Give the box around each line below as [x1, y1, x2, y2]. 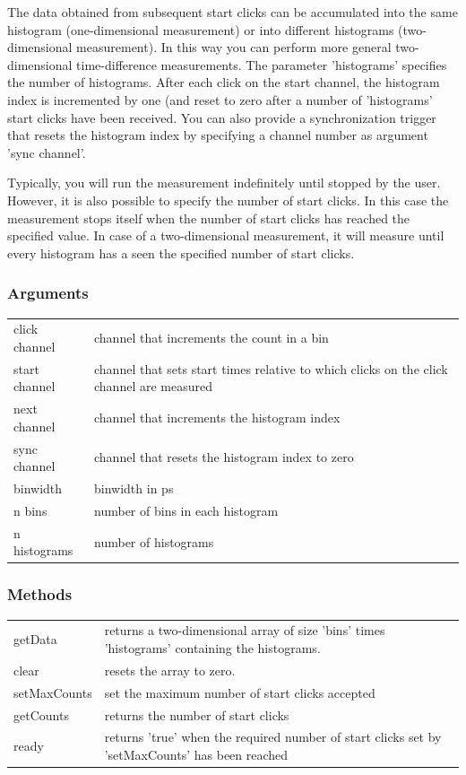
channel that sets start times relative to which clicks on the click [94, 359, 448, 378]
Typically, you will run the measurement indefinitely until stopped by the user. [7, 173, 441, 192]
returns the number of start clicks [104, 705, 289, 724]
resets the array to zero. [104, 660, 236, 679]
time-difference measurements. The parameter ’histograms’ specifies [76, 55, 447, 74]
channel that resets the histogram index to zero [94, 448, 354, 466]
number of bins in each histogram [94, 501, 279, 519]
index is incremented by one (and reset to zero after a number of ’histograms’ [7, 90, 433, 109]
